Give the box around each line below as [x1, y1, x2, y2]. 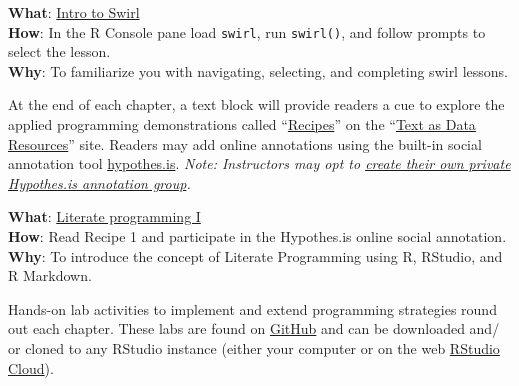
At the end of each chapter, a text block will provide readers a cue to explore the [8, 94, 505, 115]
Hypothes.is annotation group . [8, 172, 191, 193]
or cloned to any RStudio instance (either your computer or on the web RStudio [8, 337, 500, 358]
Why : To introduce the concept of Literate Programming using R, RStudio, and [8, 245, 503, 266]
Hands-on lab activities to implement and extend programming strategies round [8, 298, 497, 319]
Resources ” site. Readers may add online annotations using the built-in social [8, 133, 482, 154]
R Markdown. [8, 265, 92, 286]
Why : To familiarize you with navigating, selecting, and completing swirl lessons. [8, 60, 509, 81]
